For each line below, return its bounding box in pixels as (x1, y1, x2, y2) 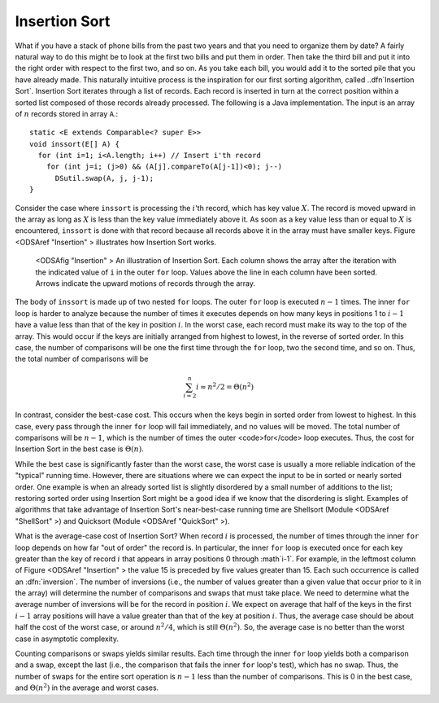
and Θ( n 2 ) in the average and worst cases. (15, 682, 159, 692)
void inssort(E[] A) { (29, 139, 120, 148)
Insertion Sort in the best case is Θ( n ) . (15, 444, 144, 454)
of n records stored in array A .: (15, 108, 118, 118)
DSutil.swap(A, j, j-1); (54, 174, 154, 182)
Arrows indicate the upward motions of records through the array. (35, 278, 256, 288)
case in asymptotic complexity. (15, 634, 120, 644)
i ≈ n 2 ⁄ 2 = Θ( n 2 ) (196, 380, 254, 391)
